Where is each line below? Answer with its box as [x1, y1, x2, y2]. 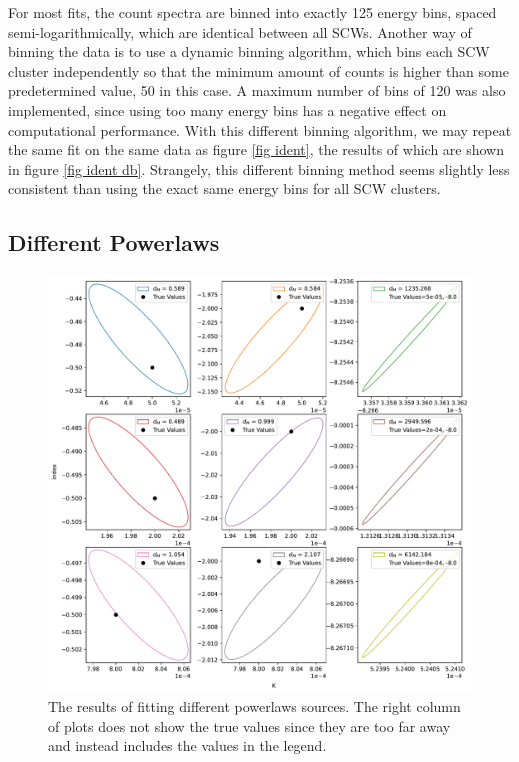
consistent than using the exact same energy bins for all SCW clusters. [8, 178, 441, 199]
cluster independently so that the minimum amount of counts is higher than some [8, 60, 509, 81]
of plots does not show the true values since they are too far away [48, 715, 451, 736]
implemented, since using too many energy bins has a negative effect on [8, 99, 447, 120]
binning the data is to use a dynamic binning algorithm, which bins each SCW [8, 41, 490, 62]
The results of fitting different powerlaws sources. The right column [48, 696, 461, 717]
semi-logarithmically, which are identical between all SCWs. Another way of [8, 21, 472, 42]
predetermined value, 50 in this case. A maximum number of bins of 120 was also [8, 80, 506, 101]
